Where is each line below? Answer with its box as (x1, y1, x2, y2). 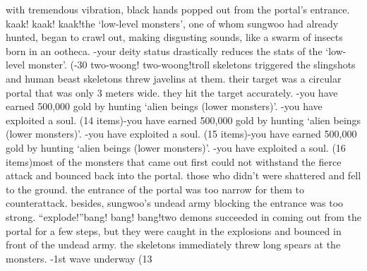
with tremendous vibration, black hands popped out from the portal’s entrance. (6, 2, 350, 16)
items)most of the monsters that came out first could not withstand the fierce (6, 154, 342, 169)
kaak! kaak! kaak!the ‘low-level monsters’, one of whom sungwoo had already (6, 16, 339, 30)
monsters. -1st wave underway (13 (6, 251, 152, 265)
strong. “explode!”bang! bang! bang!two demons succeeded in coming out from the (6, 209, 361, 224)
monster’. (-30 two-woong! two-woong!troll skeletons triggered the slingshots (28, 57, 356, 72)
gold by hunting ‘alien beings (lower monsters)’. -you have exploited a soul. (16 (6, 140, 346, 155)
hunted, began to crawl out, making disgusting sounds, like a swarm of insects (6, 30, 343, 44)
